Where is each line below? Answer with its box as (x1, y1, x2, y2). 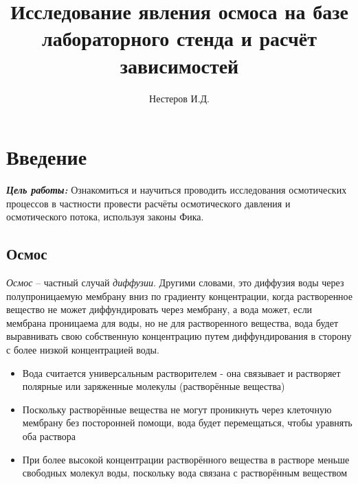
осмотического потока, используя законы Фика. (6, 209, 204, 224)
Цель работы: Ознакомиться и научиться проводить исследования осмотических (6, 183, 347, 197)
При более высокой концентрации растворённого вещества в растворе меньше (22, 452, 350, 466)
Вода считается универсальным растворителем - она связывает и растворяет (22, 365, 341, 380)
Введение (6, 143, 87, 171)
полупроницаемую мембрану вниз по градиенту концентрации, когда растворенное (6, 288, 353, 303)
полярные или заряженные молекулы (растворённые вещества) (22, 379, 285, 393)
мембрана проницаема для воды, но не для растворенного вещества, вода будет (6, 315, 339, 330)
